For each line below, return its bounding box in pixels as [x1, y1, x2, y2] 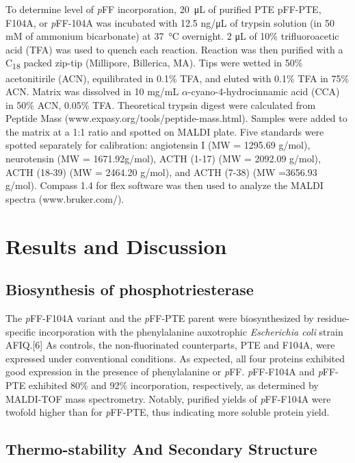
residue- [317, 311, 350, 325]
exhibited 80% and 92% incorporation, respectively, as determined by [28, 377, 319, 392]
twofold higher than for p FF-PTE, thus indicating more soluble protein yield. [5, 405, 330, 419]
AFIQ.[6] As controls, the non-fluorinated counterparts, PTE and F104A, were [5, 338, 335, 352]
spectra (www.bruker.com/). [5, 191, 124, 205]
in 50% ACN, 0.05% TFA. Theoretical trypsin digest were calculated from [5, 97, 316, 112]
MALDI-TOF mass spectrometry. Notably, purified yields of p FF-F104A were [5, 391, 331, 405]
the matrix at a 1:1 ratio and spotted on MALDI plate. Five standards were [5, 124, 324, 138]
